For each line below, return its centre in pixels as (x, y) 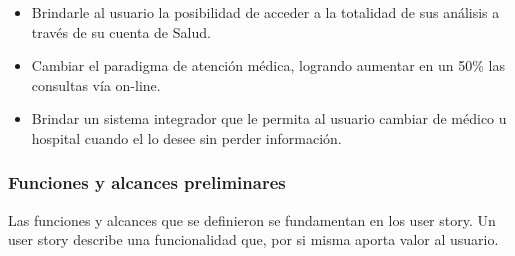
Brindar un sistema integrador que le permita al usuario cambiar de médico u (269, 118)
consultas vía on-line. (96, 84)
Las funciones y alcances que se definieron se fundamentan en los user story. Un (252, 219)
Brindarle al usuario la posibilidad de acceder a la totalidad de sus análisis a (265, 12)
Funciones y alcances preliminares (147, 182)
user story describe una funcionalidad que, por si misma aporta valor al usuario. (253, 239)
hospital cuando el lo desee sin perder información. (186, 137)
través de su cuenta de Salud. (121, 31)
